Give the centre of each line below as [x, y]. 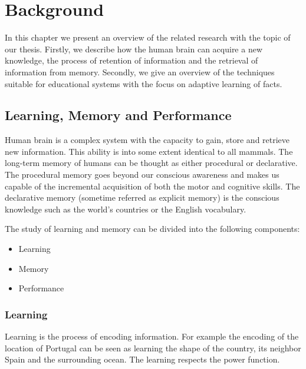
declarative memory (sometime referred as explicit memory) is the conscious [142, 197]
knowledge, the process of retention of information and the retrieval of [131, 60]
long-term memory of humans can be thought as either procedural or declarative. [151, 163]
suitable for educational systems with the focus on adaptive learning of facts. [144, 83]
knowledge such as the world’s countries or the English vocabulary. [126, 209]
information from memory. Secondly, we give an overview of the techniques [140, 72]
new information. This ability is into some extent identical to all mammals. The [149, 151]
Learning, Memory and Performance [118, 115]
